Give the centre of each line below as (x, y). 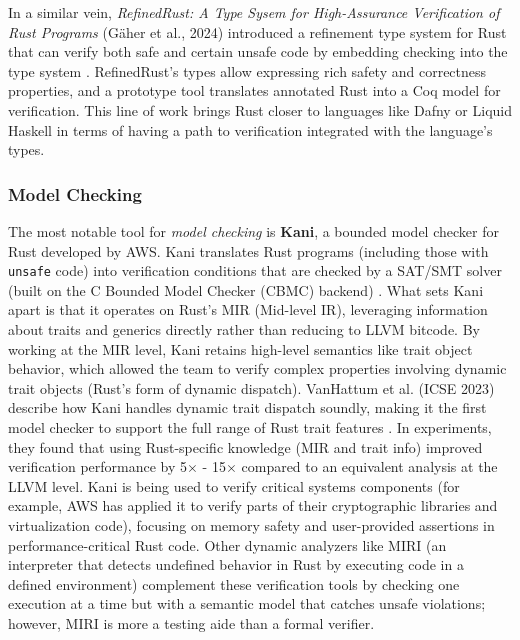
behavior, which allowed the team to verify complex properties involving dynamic (257, 368)
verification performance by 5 (98, 466)
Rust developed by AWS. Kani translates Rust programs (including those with (248, 250)
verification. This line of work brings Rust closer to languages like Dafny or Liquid (260, 109)
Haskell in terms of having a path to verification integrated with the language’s (250, 129)
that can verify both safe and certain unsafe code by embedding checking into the (258, 51)
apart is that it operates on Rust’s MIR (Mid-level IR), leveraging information (248, 309)
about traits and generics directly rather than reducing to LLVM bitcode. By (244, 329)
